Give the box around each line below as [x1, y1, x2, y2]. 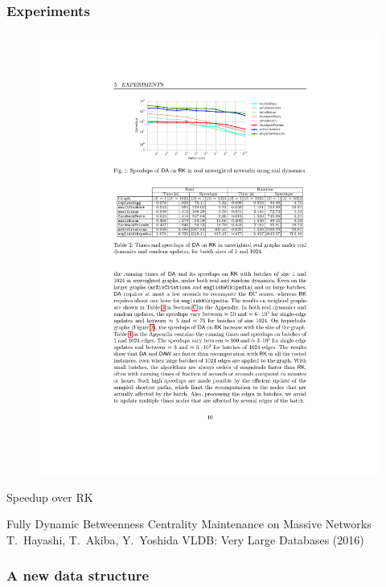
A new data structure [6, 565, 150, 585]
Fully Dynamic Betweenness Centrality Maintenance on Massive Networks [6, 515, 372, 532]
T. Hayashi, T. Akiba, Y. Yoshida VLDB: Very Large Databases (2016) [6, 531, 364, 548]
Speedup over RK [6, 488, 93, 505]
